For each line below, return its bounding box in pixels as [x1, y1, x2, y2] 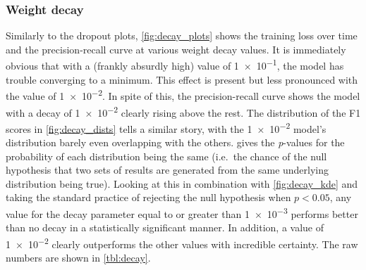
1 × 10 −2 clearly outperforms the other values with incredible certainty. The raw [6, 234, 358, 251]
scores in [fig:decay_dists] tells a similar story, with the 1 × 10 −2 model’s [6, 119, 327, 136]
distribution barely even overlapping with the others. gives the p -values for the [6, 135, 345, 149]
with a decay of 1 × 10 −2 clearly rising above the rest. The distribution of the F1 [6, 103, 361, 120]
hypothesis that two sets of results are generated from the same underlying [6, 162, 329, 177]
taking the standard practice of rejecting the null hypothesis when [6, 190, 291, 205]
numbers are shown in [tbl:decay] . [6, 250, 151, 265]
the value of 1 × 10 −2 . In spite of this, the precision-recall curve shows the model [6, 86, 360, 103]
